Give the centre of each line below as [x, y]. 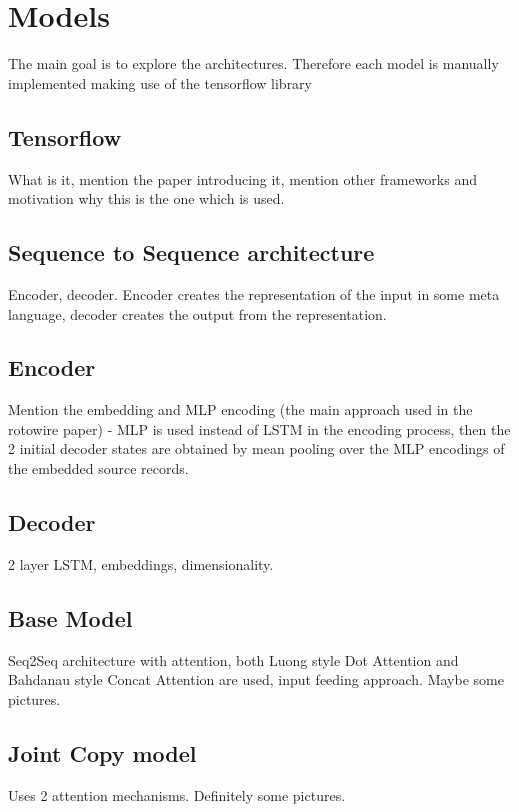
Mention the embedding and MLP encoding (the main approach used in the [240, 409]
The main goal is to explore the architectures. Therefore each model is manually [253, 63]
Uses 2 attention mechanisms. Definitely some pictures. [177, 794]
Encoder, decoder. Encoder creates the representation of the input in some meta [254, 293]
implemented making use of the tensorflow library [160, 82]
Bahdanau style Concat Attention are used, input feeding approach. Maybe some [256, 679]
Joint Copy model [102, 752]
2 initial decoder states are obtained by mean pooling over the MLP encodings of [256, 448]
